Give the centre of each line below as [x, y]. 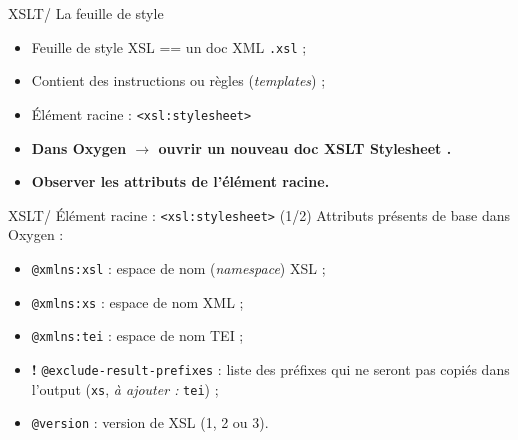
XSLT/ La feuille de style [86, 13]
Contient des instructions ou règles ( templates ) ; [178, 80]
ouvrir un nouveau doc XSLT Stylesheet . [305, 147]
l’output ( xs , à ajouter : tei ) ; [125, 388]
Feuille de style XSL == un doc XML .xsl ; [169, 46]
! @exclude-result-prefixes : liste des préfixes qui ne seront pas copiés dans [270, 368]
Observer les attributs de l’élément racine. [180, 181]
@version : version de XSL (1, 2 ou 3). [150, 422]
